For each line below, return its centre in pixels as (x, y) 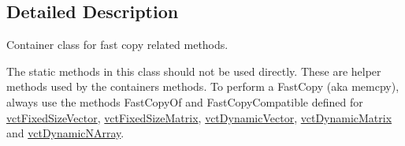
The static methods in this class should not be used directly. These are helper (194, 71)
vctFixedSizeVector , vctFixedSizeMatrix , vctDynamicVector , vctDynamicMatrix (199, 117)
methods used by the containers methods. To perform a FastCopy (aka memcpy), (203, 86)
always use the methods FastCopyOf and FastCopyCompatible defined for (185, 101)
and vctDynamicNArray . (65, 133)
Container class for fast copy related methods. (117, 45)
